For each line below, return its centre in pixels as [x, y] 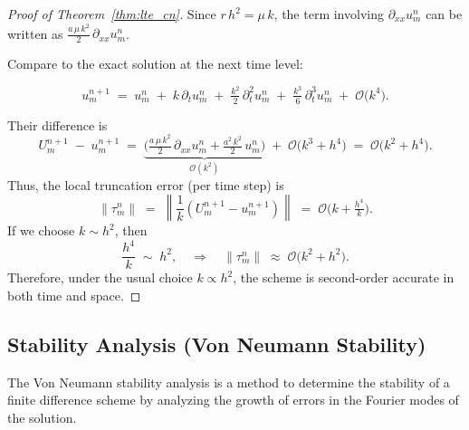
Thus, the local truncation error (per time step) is [146, 184]
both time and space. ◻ [74, 295]
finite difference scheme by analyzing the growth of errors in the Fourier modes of [233, 400]
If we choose [41, 230]
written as [35, 33]
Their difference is [57, 124]
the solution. [42, 417]
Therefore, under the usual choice [100, 277]
